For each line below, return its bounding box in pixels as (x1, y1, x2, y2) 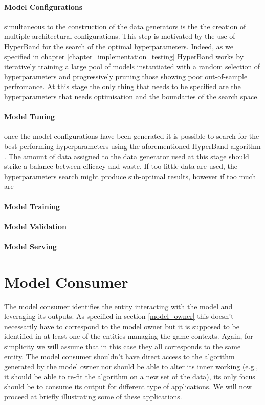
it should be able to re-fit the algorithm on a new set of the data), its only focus (4, 371, 255, 381)
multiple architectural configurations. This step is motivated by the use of (4, 31, 235, 41)
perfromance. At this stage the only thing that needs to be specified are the (4, 81, 241, 92)
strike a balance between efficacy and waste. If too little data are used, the (4, 161, 238, 172)
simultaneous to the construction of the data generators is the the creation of (4, 20, 246, 31)
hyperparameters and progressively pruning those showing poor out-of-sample (4, 71, 248, 81)
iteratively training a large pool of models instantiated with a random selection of (4, 61, 260, 72)
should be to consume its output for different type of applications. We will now (4, 381, 252, 392)
